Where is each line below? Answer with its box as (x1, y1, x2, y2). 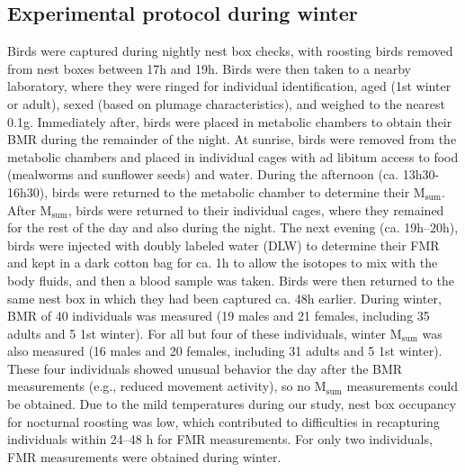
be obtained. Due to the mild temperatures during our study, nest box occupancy (7, 395, 457, 413)
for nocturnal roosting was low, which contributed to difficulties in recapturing (7, 412, 440, 431)
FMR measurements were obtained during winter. (7, 447, 282, 466)
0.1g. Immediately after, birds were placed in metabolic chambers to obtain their (7, 112, 452, 131)
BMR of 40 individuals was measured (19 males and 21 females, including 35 (7, 306, 430, 325)
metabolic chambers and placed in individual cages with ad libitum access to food (7, 147, 459, 166)
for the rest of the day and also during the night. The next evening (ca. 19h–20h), (7, 218, 459, 237)
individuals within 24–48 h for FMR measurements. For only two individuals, (7, 430, 433, 449)
